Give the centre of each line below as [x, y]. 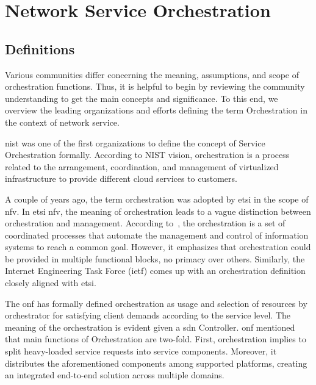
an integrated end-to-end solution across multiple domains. [115, 375]
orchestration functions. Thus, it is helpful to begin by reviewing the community [155, 86]
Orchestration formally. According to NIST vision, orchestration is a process [147, 155]
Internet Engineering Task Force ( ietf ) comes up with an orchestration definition [155, 271]
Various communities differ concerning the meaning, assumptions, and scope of [152, 74]
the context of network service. [62, 122]
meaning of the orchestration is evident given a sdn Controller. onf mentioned [150, 327]
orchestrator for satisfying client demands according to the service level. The [148, 315]
